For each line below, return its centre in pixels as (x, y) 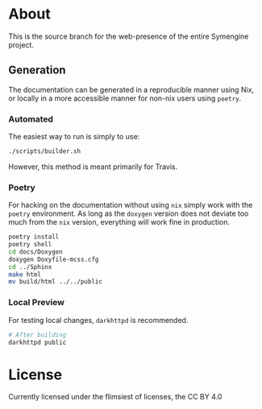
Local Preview (36, 303)
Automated (31, 119)
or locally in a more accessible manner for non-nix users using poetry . (125, 98)
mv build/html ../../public (56, 282)
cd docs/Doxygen (35, 252)
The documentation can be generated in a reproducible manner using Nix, (131, 89)
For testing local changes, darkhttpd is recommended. (98, 320)
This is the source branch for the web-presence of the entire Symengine (129, 36)
